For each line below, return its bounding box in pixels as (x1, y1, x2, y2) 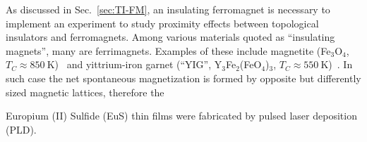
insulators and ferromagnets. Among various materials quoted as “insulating (6, 30, 335, 44)
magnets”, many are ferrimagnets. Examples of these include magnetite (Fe (6, 43, 331, 58)
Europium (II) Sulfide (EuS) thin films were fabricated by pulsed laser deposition (6, 108, 357, 123)
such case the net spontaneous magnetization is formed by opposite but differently (6, 70, 361, 85)
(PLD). (6, 122, 37, 136)
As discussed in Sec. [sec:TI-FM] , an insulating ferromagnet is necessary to (6, 2, 330, 16)
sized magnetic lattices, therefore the (6, 84, 164, 99)
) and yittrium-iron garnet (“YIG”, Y (54, 57, 222, 72)
